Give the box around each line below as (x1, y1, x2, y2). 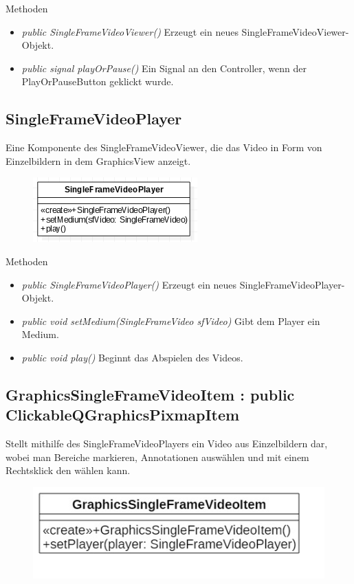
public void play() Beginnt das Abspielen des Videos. (21, 350, 243, 364)
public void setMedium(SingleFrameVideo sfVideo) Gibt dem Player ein (21, 313, 320, 328)
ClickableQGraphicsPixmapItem (5, 404, 240, 425)
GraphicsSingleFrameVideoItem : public (5, 383, 295, 405)
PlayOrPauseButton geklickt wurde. (21, 74, 174, 89)
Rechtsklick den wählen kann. (5, 463, 131, 478)
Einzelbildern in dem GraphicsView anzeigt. (5, 153, 191, 168)
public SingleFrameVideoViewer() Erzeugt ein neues (21, 24, 239, 38)
